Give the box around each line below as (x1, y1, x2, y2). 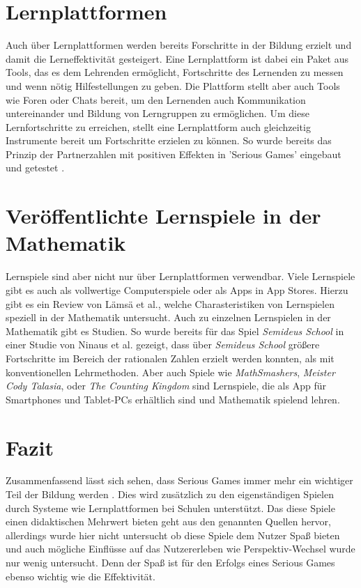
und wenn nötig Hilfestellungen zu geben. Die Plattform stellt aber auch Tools (6, 78, 340, 93)
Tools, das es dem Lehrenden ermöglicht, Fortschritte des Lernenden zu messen (6, 65, 344, 79)
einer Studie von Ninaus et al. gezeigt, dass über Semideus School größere (6, 337, 320, 352)
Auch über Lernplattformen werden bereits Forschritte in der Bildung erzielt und (6, 38, 352, 52)
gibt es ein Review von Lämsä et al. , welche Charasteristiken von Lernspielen (6, 296, 335, 311)
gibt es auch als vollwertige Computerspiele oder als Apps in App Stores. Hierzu (6, 282, 348, 297)
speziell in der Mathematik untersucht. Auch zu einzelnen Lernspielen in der (6, 310, 331, 325)
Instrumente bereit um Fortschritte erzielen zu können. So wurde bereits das (6, 133, 332, 148)
